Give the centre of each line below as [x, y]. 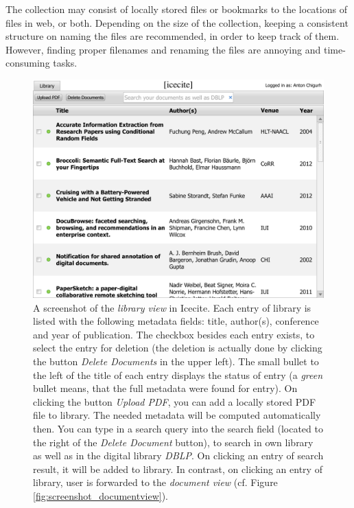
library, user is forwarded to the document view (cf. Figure [155, 482]
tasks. [65, 63]
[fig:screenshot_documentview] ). [101, 495]
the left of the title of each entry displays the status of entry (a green [178, 374]
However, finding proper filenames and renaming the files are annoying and [163, 49]
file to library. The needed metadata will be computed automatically [177, 415]
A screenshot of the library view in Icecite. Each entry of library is [172, 307]
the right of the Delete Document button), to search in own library [173, 442]
